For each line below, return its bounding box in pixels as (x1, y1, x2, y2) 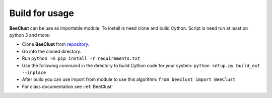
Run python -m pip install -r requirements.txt (22, 55, 141, 61)
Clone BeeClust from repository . (22, 41, 90, 47)
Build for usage (9, 8, 74, 19)
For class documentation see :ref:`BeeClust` (22, 83, 113, 89)
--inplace (22, 69, 46, 75)
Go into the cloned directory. (22, 48, 82, 54)
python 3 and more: (9, 32, 50, 38)
